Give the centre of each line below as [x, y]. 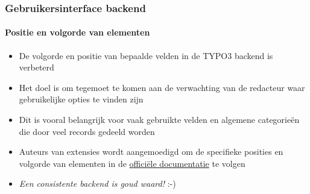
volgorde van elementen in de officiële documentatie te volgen [132, 163]
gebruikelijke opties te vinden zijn [81, 99]
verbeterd [36, 67]
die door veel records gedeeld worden [87, 131]
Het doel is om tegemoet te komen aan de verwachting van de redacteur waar [162, 87]
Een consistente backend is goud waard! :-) [97, 183]
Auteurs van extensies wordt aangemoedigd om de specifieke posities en [151, 152]
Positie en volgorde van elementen [77, 32]
